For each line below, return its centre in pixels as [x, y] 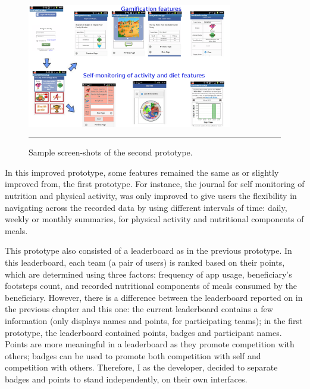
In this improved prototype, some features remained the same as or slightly [142, 172]
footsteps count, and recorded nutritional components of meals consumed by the [151, 286]
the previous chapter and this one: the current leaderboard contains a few [139, 309]
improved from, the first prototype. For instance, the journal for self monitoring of [155, 184]
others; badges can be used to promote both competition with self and [133, 355]
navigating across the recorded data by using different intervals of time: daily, [146, 207]
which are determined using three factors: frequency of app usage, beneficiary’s [148, 274]
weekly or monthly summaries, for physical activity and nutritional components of [154, 219]
